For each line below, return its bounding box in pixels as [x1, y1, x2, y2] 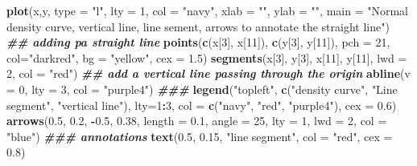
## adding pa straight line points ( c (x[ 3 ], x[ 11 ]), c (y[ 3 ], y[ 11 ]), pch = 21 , [6, 34, 390, 51]
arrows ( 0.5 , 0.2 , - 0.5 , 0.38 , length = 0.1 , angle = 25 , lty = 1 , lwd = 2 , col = [6, 112, 387, 129]
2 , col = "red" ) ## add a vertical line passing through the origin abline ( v [6, 65, 411, 82]
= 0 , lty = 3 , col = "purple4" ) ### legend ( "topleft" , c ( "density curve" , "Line [6, 80, 398, 97]
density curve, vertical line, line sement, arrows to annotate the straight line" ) [6, 18, 390, 34]
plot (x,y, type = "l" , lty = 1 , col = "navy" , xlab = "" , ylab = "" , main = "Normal [6, 2, 409, 18]
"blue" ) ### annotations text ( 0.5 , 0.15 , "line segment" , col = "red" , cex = [6, 128, 393, 144]
